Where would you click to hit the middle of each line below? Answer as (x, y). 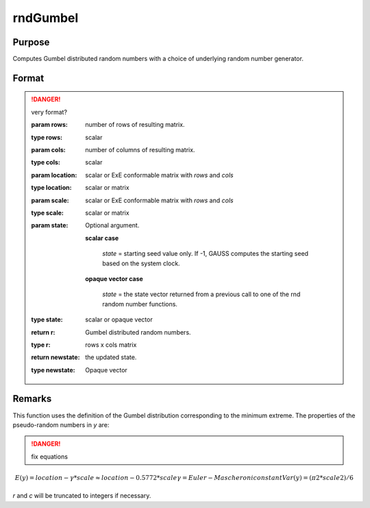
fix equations (50, 457)
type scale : (48, 213)
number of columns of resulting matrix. (140, 150)
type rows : (47, 137)
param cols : (48, 150)
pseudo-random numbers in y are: (61, 424)
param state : (50, 226)
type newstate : (53, 370)
